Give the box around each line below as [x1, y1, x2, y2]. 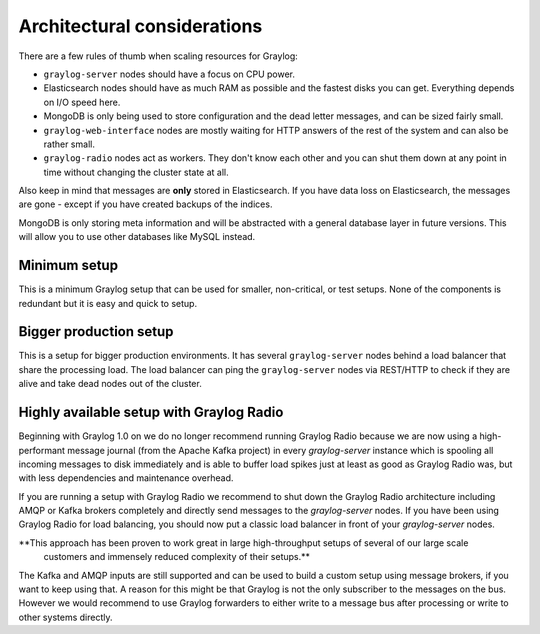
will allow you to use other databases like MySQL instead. [18, 231, 256, 243]
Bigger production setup [18, 323, 174, 340]
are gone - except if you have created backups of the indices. [18, 198, 273, 210]
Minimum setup [18, 257, 119, 274]
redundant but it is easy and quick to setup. [18, 297, 198, 309]
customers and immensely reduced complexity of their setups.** [43, 551, 310, 563]
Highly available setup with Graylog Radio [18, 404, 284, 421]
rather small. [43, 138, 95, 150]
